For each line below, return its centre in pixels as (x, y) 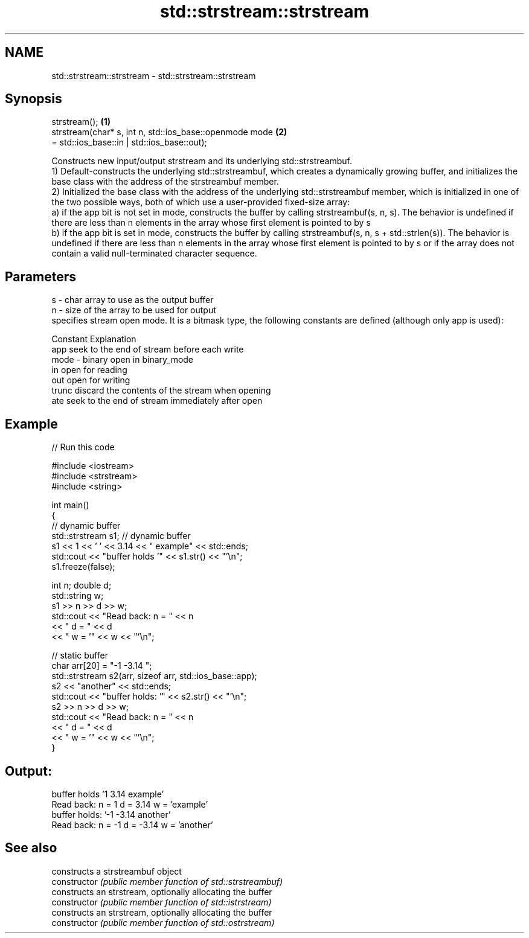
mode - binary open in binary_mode (123, 360)
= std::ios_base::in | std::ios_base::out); (129, 142)
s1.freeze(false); (83, 567)
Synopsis (34, 99)
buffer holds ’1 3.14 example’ (108, 794)
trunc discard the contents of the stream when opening (161, 391)
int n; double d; (82, 585)
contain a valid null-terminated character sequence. (154, 254)
